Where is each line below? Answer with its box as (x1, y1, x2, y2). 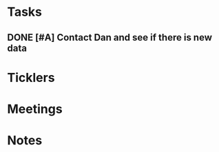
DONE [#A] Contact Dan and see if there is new (7, 32, 212, 43)
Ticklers (7, 69, 55, 85)
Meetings (7, 101, 63, 117)
